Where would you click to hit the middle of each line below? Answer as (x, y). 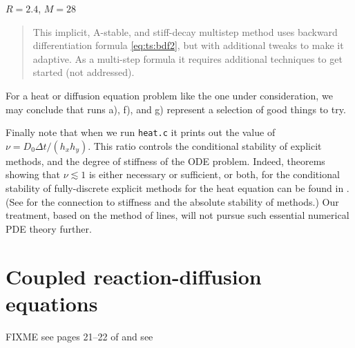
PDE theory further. (49, 228)
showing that (33, 174)
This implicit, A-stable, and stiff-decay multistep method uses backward (185, 31)
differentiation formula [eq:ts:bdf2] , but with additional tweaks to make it (188, 45)
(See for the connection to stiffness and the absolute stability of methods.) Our (172, 201)
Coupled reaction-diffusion (134, 276)
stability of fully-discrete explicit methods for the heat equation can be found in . (177, 188)
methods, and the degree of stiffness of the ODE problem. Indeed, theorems (165, 161)
